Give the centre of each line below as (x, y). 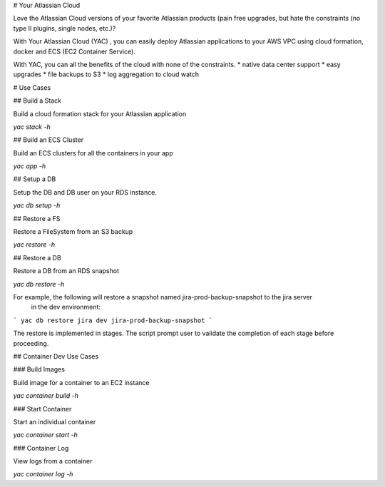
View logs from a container (53, 461)
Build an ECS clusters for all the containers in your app (93, 153)
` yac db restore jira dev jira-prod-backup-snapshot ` (113, 320)
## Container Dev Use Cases (56, 356)
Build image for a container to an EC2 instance (81, 382)
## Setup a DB (35, 179)
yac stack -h (32, 127)
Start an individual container (55, 421)
